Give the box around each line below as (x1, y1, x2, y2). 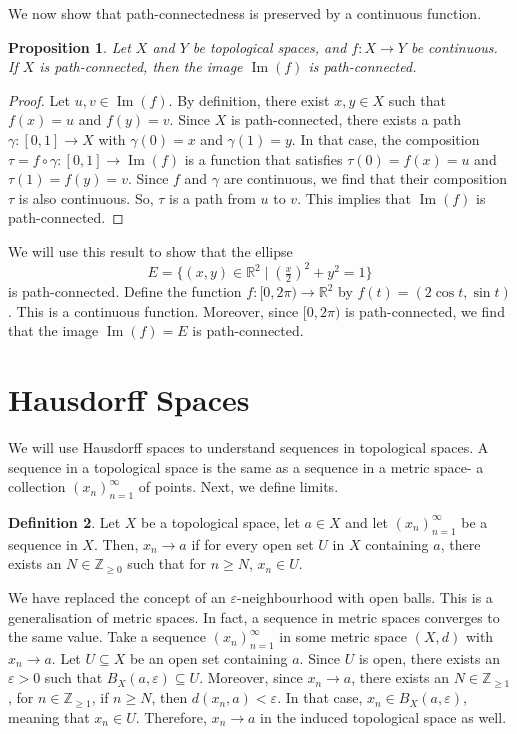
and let (345, 511, 389, 532)
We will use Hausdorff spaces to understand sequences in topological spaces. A (8, 436, 489, 457)
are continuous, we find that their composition (223, 168, 508, 189)
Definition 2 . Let (8, 511, 121, 532)
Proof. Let (8, 89, 70, 110)
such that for (127, 553, 206, 574)
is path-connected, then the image (39, 56, 243, 77)
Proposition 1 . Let (8, 36, 131, 57)
